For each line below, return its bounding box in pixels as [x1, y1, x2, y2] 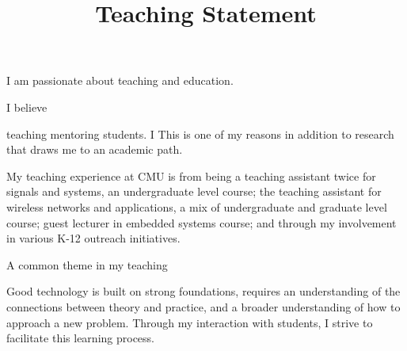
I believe [6, 98, 48, 115]
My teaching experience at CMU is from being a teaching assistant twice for [6, 167, 376, 184]
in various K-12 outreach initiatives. [6, 230, 181, 246]
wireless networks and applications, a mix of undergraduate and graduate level [6, 198, 387, 215]
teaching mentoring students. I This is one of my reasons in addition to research [6, 125, 394, 142]
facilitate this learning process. [6, 330, 154, 346]
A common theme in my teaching [6, 256, 168, 273]
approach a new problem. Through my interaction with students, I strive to [6, 314, 373, 330]
